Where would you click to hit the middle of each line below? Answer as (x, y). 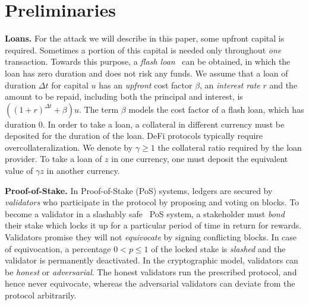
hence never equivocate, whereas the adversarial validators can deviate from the (150, 283)
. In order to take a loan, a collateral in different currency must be (163, 124)
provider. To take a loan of (53, 159)
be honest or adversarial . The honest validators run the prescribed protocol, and (151, 271)
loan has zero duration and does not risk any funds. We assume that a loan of (146, 73)
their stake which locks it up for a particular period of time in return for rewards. (153, 225)
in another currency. (83, 171)
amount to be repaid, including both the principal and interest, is (124, 96)
